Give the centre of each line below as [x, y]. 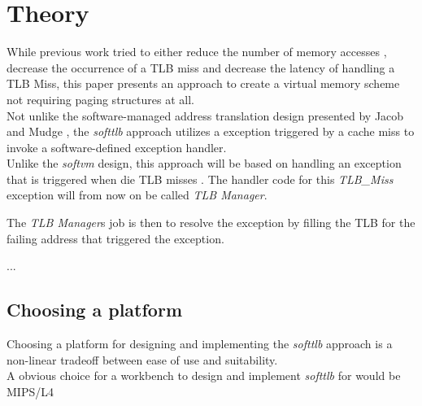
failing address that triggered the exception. [115, 238]
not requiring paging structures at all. [100, 99]
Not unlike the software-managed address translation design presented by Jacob [205, 115]
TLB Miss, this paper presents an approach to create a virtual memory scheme [203, 83]
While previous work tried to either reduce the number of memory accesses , [197, 52]
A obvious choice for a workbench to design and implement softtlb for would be [204, 375]
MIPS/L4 [30, 391]
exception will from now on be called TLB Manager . [137, 195]
